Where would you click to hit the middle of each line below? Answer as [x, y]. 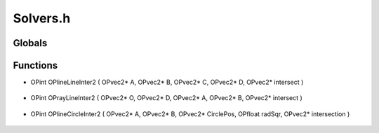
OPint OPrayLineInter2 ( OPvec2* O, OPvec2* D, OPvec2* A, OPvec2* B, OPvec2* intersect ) [167, 98]
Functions [35, 65]
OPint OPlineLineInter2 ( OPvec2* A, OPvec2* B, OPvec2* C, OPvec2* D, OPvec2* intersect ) [167, 82]
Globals [30, 43]
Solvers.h [42, 18]
